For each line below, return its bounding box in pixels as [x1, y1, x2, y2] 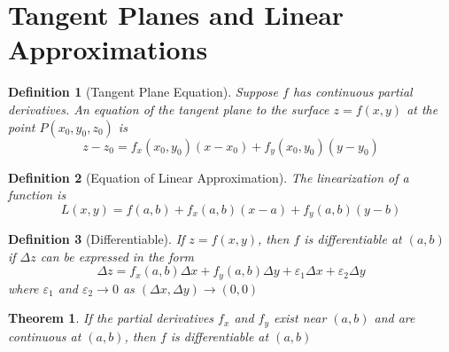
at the [406, 99, 438, 118]
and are [374, 309, 415, 327]
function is [8, 185, 66, 204]
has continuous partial [292, 82, 413, 101]
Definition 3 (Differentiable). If [8, 230, 185, 248]
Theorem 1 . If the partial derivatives [8, 309, 214, 327]
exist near [274, 309, 327, 327]
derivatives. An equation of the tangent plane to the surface [8, 99, 329, 118]
